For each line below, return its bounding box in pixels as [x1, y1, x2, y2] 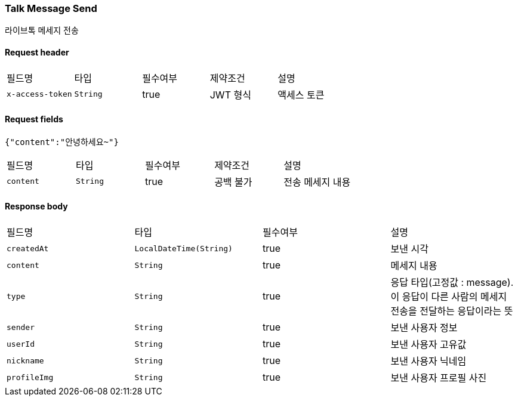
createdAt [7, 243, 49, 253]
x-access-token [7, 90, 72, 99]
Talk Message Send [5, 2, 97, 14]
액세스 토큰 [277, 88, 325, 101]
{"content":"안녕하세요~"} [5, 137, 119, 147]
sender [7, 322, 35, 332]
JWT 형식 [209, 88, 251, 101]
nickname [7, 356, 44, 365]
